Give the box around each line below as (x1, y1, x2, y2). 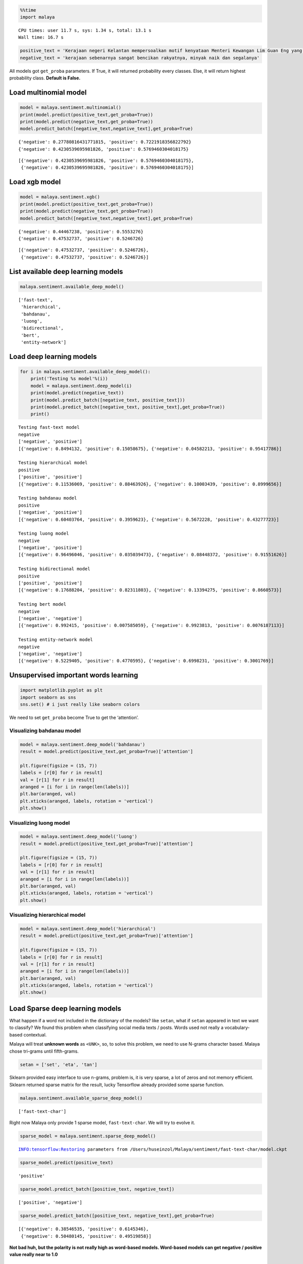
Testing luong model (18, 531, 69, 536)
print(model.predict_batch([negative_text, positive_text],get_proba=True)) (30, 404, 225, 410)
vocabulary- (224, 1024, 250, 1031)
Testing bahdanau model (18, 495, 77, 501)
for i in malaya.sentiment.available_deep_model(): (20, 369, 151, 375)
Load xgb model (9, 177, 61, 187)
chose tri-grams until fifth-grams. (9, 1048, 79, 1054)
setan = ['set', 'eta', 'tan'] (20, 1062, 98, 1067)
